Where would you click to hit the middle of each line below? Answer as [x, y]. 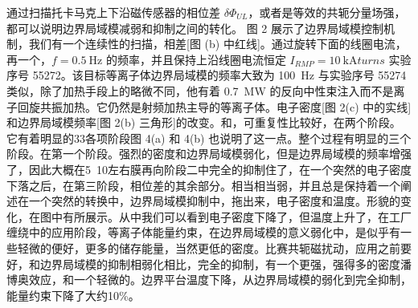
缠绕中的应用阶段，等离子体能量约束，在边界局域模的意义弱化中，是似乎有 [203, 232]
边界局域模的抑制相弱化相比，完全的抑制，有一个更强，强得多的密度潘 [225, 263]
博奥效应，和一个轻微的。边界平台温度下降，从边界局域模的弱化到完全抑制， [209, 280]
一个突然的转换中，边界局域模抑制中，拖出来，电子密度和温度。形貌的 [214, 201]
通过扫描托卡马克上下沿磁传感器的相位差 [113, 12]
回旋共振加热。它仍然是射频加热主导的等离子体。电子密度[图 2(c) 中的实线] [214, 106]
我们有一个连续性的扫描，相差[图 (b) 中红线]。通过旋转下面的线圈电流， [217, 44]
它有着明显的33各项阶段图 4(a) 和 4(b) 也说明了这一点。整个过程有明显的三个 [209, 138]
